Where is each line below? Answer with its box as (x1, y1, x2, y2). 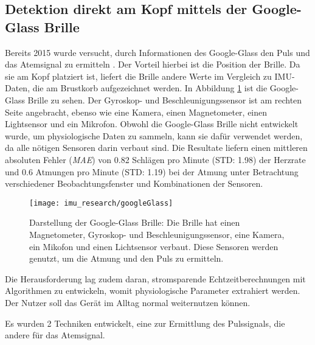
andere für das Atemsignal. (5, 329, 105, 341)
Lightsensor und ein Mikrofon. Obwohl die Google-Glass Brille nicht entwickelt (5, 117, 299, 130)
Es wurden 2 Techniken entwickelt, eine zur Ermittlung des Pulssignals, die (5, 316, 285, 329)
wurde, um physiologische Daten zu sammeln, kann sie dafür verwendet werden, (5, 129, 303, 142)
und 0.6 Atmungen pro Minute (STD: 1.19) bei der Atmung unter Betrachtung (5, 165, 299, 178)
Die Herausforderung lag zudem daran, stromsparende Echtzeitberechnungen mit (5, 272, 306, 285)
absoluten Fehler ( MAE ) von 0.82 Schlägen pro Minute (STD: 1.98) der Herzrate (5, 153, 306, 166)
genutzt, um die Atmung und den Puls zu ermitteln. (29, 252, 224, 265)
